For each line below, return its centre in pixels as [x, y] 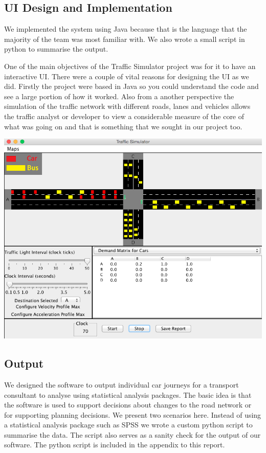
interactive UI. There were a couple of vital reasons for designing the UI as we [127, 76]
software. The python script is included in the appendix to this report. [115, 445]
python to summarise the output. [56, 49]
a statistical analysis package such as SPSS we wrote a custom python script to [128, 425]
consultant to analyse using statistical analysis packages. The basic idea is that [128, 394]
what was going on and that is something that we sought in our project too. [123, 126]
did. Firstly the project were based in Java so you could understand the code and [131, 86]
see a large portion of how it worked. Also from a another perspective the [119, 96]
